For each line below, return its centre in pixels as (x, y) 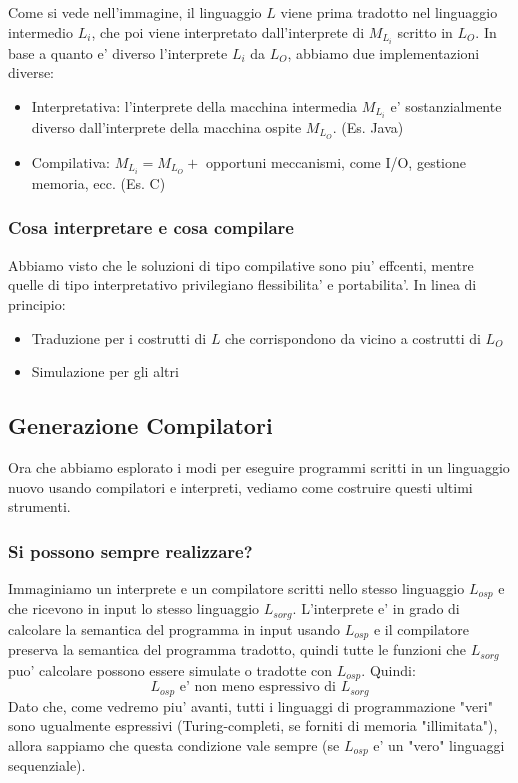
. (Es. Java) (368, 126)
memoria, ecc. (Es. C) (98, 182)
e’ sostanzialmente (446, 105)
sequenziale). (47, 765)
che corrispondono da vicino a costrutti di (353, 337)
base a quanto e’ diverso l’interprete (118, 52)
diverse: (31, 72)
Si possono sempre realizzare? (130, 550)
